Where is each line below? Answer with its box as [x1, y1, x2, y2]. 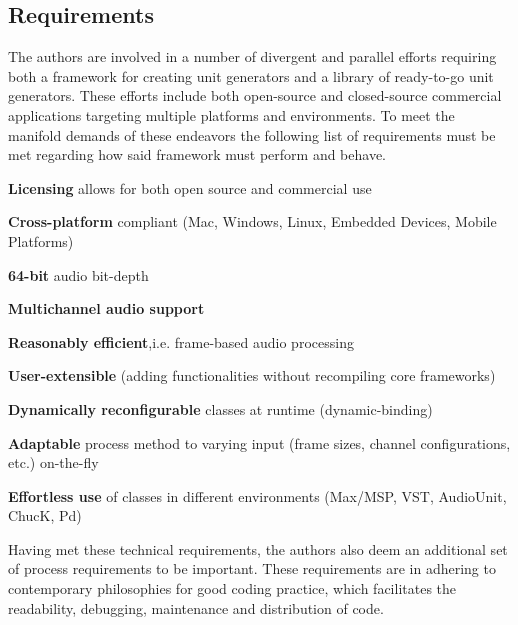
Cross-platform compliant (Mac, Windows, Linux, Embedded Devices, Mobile [8, 211, 497, 232]
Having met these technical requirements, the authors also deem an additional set [8, 538, 508, 559]
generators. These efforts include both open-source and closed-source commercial [8, 85, 502, 106]
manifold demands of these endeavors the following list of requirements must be [8, 124, 496, 145]
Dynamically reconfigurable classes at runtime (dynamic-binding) [8, 398, 433, 419]
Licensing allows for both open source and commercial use [8, 177, 372, 198]
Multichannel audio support [8, 298, 205, 319]
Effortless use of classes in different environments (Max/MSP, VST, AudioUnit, [8, 485, 507, 506]
